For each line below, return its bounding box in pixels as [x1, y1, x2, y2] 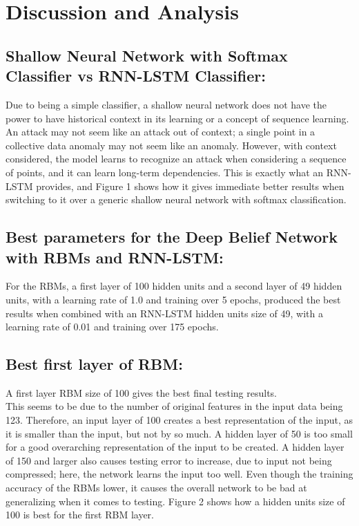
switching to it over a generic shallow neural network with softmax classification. [6, 192, 347, 207]
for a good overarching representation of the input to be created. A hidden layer [6, 440, 345, 454]
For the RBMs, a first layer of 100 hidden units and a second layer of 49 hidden [6, 279, 342, 293]
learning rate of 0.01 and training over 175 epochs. [6, 319, 219, 334]
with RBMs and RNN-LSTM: [6, 246, 224, 267]
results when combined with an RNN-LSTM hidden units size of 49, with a [6, 306, 324, 320]
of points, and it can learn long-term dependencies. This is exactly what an [6, 165, 324, 179]
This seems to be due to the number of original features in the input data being [6, 399, 343, 413]
